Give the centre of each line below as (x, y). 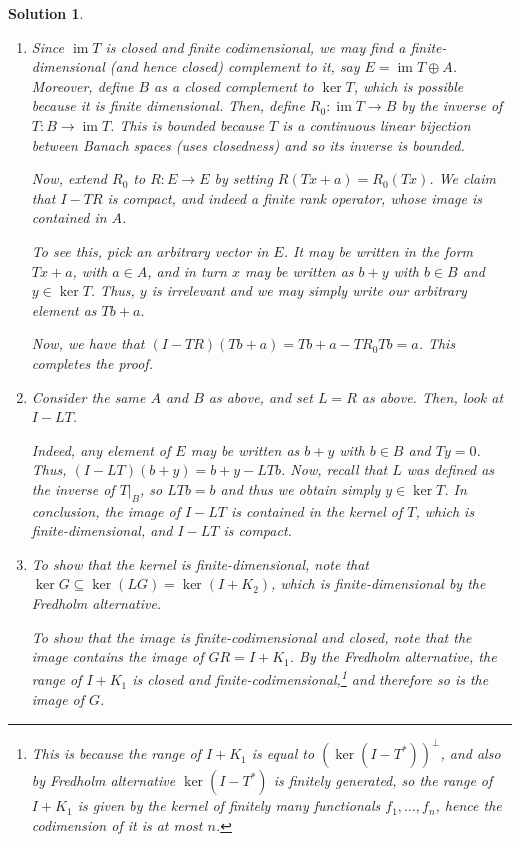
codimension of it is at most (117, 824)
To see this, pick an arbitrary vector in (150, 250)
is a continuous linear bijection (376, 124)
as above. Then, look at (432, 396)
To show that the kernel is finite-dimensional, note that (200, 563)
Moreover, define (82, 85)
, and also (470, 753)
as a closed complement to (234, 85)
